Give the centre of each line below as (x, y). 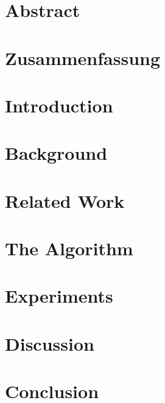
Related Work (65, 200)
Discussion (50, 343)
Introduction (59, 105)
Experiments (59, 296)
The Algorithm (69, 248)
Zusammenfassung (83, 57)
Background (56, 153)
